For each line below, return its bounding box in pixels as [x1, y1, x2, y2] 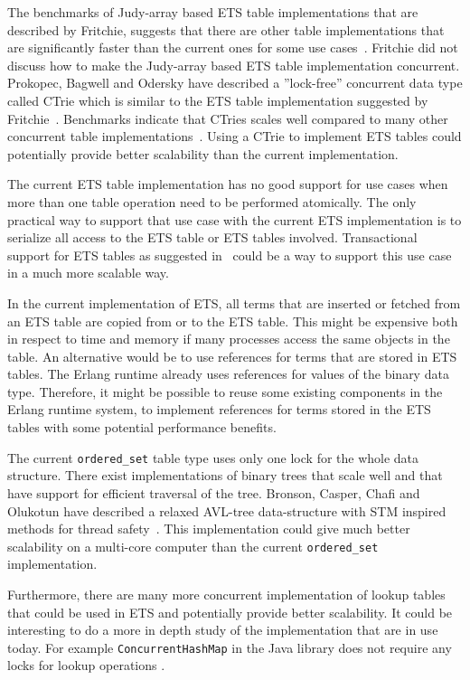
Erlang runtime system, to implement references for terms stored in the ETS [7, 400, 431, 419]
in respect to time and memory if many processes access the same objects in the [7, 329, 450, 348]
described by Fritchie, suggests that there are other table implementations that [7, 20, 445, 39]
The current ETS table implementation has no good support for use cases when [7, 175, 448, 194]
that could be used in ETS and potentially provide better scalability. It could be [7, 602, 453, 621]
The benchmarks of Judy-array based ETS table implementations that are [7, 3, 418, 21]
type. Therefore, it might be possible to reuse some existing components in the [7, 382, 443, 401]
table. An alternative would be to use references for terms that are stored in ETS [7, 346, 457, 365]
